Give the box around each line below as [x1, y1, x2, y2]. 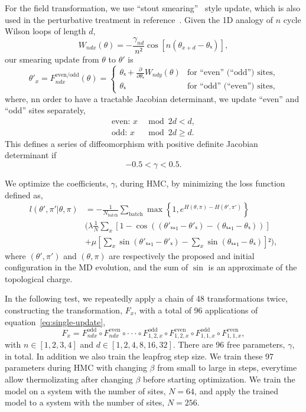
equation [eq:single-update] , [5, 315, 106, 328]
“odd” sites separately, [5, 104, 86, 116]
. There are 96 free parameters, [172, 338, 285, 351]
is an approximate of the [208, 261, 297, 273]
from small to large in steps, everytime [157, 361, 297, 374]
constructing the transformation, [5, 304, 123, 316]
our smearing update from [5, 53, 99, 65]
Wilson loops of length [5, 25, 86, 37]
